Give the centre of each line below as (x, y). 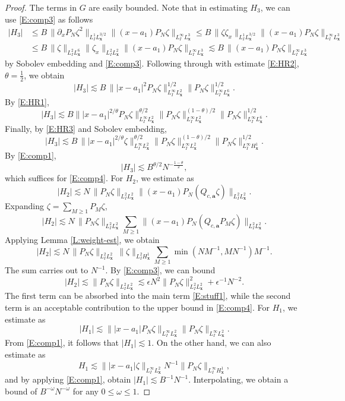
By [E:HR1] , (27, 101)
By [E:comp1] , (31, 155)
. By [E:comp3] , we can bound (160, 270)
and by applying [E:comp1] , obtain (68, 379)
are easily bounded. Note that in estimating (168, 7)
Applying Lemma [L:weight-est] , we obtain (82, 240)
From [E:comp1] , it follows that (62, 342)
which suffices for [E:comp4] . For (64, 178)
